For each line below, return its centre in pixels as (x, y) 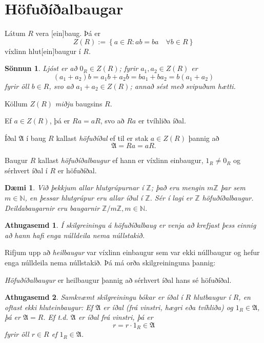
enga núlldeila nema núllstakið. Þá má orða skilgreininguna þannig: (110, 263)
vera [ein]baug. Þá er (68, 33)
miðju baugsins (79, 103)
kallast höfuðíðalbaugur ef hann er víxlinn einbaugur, (120, 160)
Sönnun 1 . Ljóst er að (41, 68)
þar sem (233, 187)
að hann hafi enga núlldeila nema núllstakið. (75, 235)
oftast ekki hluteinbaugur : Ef (49, 307)
